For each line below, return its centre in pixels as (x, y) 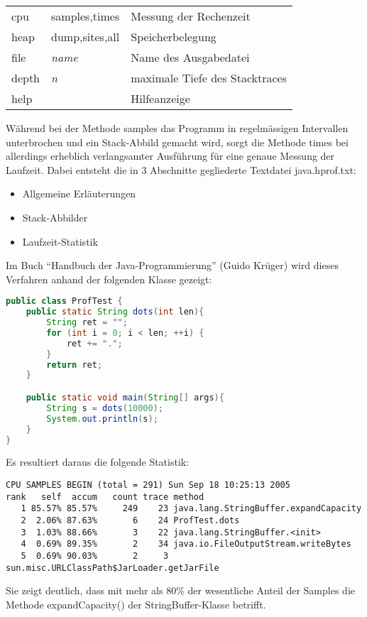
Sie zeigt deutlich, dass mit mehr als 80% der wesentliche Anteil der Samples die (180, 590)
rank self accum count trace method (105, 497)
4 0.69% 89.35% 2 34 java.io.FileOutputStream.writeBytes (186, 544)
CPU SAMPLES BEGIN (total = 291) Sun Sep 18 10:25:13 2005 (148, 485)
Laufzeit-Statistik (60, 241)
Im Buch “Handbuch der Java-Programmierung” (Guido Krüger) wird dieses (172, 265)
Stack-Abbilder (55, 217)
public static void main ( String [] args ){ (125, 398)
